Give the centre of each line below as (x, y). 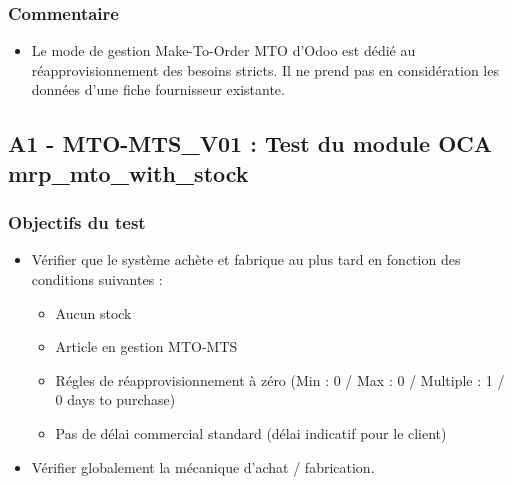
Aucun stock (93, 312)
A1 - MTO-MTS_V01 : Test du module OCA (250, 143)
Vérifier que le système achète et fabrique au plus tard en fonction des (246, 259)
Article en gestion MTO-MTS (146, 346)
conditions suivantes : (97, 278)
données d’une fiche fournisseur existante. (158, 89)
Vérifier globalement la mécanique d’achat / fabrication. (203, 466)
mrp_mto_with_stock (128, 172)
